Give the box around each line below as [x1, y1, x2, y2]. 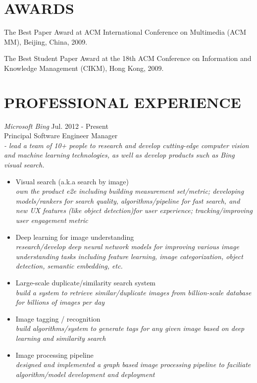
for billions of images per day [15, 297, 105, 307]
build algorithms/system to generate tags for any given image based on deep [15, 323, 245, 333]
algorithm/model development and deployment [15, 369, 155, 379]
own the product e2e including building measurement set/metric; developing [15, 186, 244, 196]
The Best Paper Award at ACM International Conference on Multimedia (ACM [4, 27, 247, 37]
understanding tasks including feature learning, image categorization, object [15, 251, 243, 261]
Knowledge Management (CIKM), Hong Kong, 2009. [4, 62, 164, 73]
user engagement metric [15, 215, 88, 225]
